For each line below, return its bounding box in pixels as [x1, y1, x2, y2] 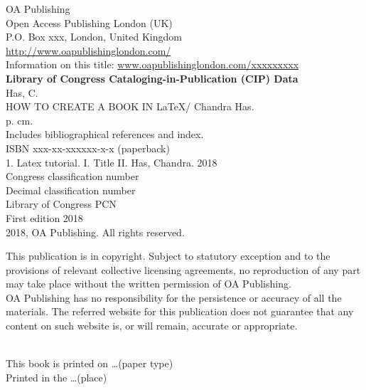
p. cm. [6, 112, 33, 127]
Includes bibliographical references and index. [6, 127, 204, 142]
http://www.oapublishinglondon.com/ [6, 43, 171, 58]
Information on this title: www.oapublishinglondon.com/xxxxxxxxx [6, 57, 299, 72]
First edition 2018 [6, 210, 83, 225]
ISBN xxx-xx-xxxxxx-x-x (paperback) [6, 140, 170, 155]
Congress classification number [6, 169, 139, 184]
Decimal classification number [6, 182, 136, 197]
